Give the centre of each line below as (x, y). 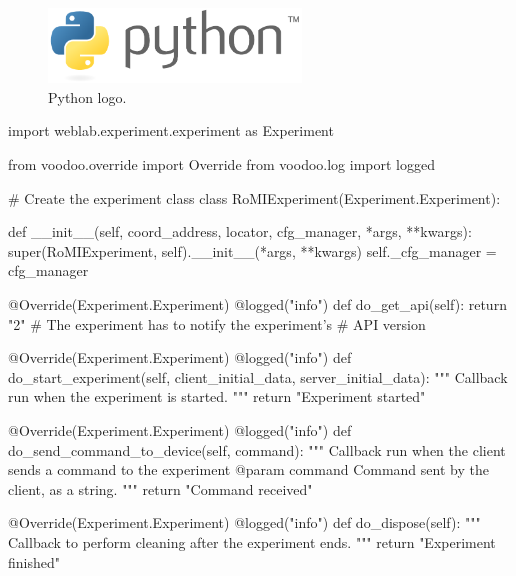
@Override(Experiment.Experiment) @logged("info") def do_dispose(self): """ (244, 522)
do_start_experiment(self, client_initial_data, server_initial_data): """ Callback (258, 376)
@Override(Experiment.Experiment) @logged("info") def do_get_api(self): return (257, 304)
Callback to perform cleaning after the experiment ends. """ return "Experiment (252, 541)
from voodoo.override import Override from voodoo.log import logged (221, 164)
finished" (34, 561)
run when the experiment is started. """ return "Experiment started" (217, 396)
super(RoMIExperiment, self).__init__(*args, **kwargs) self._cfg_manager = (252, 250)
